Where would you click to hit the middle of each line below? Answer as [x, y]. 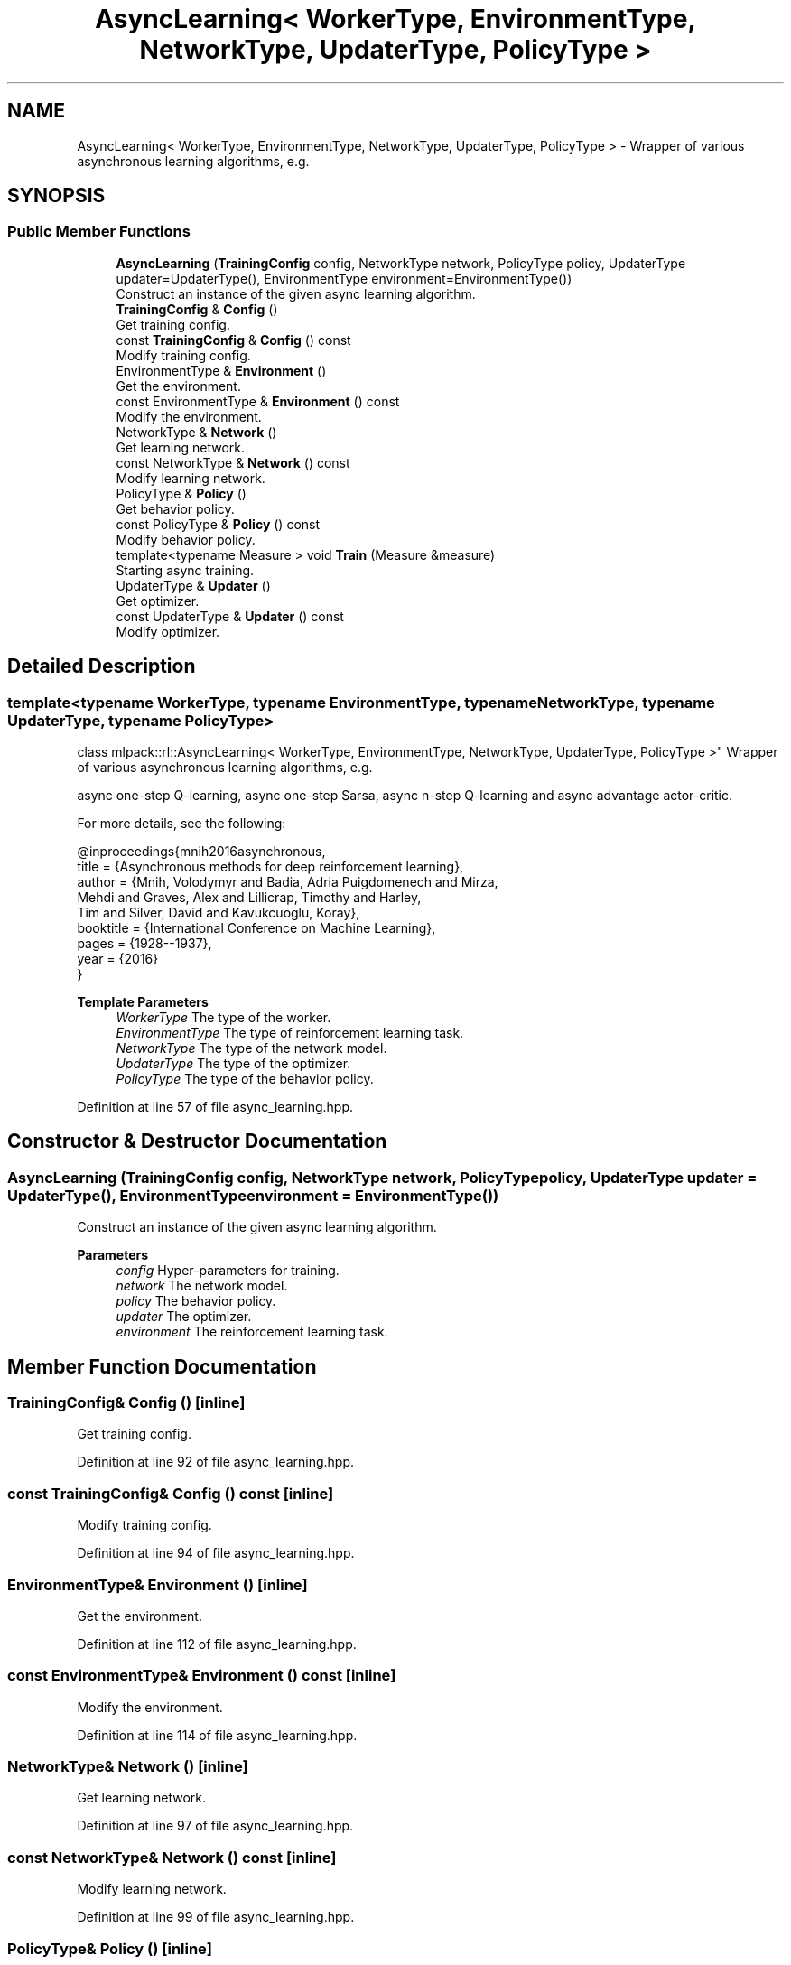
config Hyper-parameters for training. [228, 1271]
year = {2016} [118, 959]
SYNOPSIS [56, 196]
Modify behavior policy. [186, 539]
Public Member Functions [99, 232]
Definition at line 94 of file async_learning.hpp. [216, 1553]
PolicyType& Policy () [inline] [110, 1948]
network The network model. [202, 1286]
